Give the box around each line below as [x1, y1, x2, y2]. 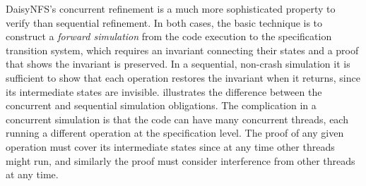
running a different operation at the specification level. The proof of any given [6, 125, 344, 140]
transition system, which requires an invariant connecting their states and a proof [6, 42, 359, 57]
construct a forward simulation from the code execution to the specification [6, 29, 332, 44]
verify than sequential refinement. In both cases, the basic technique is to [6, 15, 323, 30]
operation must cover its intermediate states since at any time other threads [6, 139, 335, 154]
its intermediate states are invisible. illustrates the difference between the [6, 84, 322, 99]
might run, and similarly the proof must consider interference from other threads [6, 153, 355, 168]
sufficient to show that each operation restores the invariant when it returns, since [6, 70, 360, 85]
